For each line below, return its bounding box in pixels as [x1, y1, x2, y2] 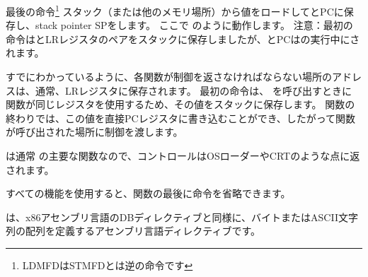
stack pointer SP [35, 18, 108, 33]
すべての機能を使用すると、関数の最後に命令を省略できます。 [6, 186, 291, 201]
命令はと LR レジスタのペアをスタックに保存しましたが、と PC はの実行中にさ [6, 31, 360, 46]
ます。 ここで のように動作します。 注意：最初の [127, 18, 353, 33]
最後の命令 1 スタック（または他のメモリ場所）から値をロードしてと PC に [6, 2, 344, 18]
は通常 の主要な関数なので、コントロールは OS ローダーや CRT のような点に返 [6, 148, 360, 163]
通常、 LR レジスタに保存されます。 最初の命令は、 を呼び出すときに [35, 83, 352, 98]
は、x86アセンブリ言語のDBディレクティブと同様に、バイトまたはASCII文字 [6, 209, 358, 224]
